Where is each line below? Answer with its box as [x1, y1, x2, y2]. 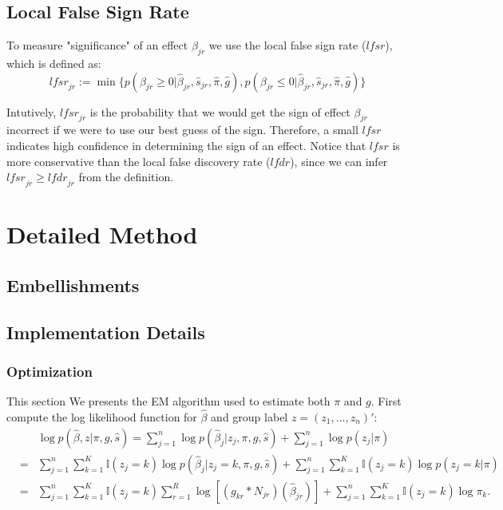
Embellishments [6, 272, 140, 297]
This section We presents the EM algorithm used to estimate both [6, 393, 331, 409]
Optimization [6, 361, 93, 381]
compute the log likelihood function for [6, 408, 197, 425]
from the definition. [78, 168, 174, 185]
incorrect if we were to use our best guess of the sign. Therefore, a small [6, 121, 358, 138]
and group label [211, 408, 288, 425]
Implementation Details [6, 319, 205, 344]
